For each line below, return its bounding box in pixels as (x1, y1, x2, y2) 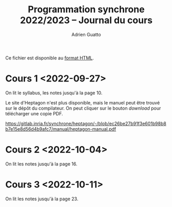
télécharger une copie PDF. (5, 110, 63, 116)
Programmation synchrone (28, 4, 145, 15)
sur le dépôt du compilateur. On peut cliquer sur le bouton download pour (5, 105, 161, 111)
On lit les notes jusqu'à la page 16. (5, 160, 78, 167)
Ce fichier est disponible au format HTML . (5, 55, 94, 61)
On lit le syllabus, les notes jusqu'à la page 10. (5, 90, 103, 96)
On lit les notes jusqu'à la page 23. (5, 196, 79, 202)
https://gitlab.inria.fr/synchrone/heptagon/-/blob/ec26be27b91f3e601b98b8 (5, 120, 167, 127)
